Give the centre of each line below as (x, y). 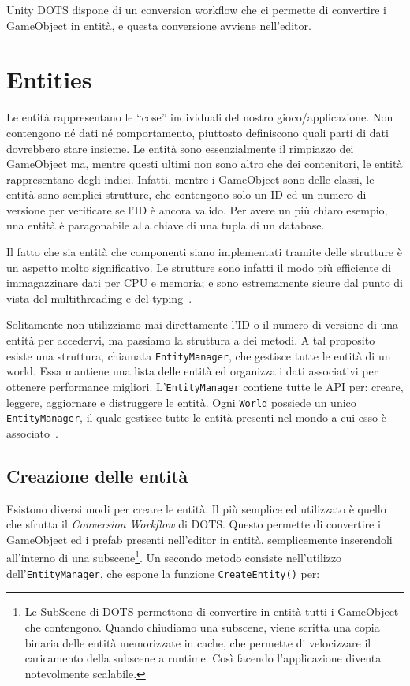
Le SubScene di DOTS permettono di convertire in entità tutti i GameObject (212, 611)
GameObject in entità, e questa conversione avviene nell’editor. (159, 25)
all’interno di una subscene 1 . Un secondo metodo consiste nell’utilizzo (174, 557)
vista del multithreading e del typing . (99, 298)
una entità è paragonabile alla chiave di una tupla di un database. (166, 225)
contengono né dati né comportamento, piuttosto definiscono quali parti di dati (198, 132)
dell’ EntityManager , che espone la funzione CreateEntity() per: (163, 573)
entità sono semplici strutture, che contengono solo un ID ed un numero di (186, 194)
